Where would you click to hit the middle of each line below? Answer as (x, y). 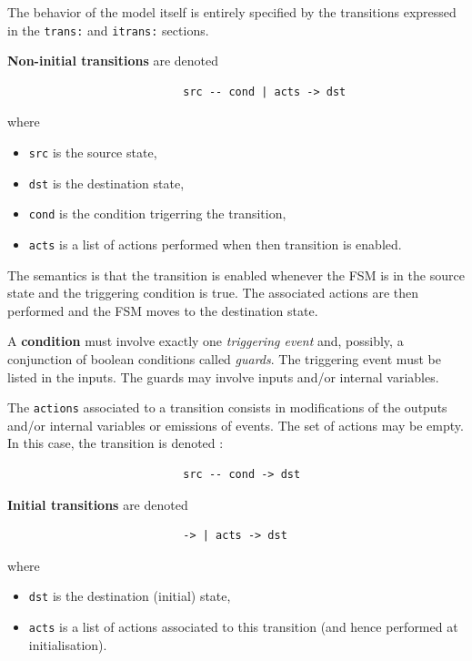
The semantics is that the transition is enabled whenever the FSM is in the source (236, 275)
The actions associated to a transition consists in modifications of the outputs (227, 407)
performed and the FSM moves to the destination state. (163, 310)
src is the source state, (93, 153)
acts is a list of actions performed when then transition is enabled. (215, 244)
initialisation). (68, 644)
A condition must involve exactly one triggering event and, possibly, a (206, 341)
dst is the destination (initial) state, (130, 596)
